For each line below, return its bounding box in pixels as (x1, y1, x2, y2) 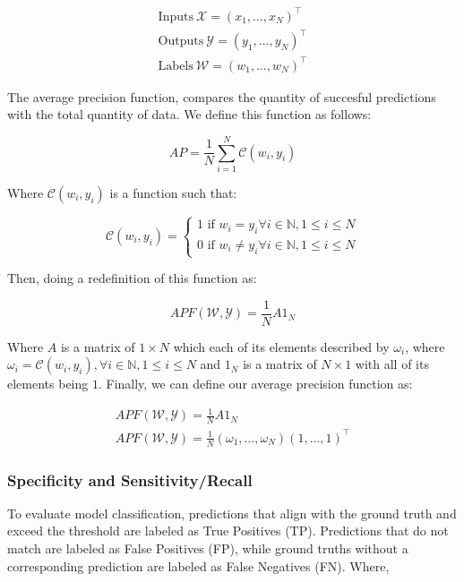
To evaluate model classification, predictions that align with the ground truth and (7, 503, 457, 522)
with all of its (355, 355, 429, 373)
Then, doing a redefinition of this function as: (7, 269, 257, 287)
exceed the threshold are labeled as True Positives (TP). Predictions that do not (7, 521, 449, 540)
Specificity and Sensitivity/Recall (7, 468, 253, 491)
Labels (158, 59, 193, 73)
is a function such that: (109, 183, 237, 201)
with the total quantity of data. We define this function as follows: (7, 105, 372, 124)
